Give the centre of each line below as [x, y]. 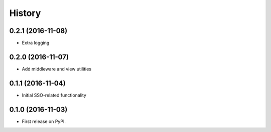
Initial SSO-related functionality [54, 95]
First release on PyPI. [44, 121]
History [25, 13]
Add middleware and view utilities [57, 69]
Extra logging [36, 43]
